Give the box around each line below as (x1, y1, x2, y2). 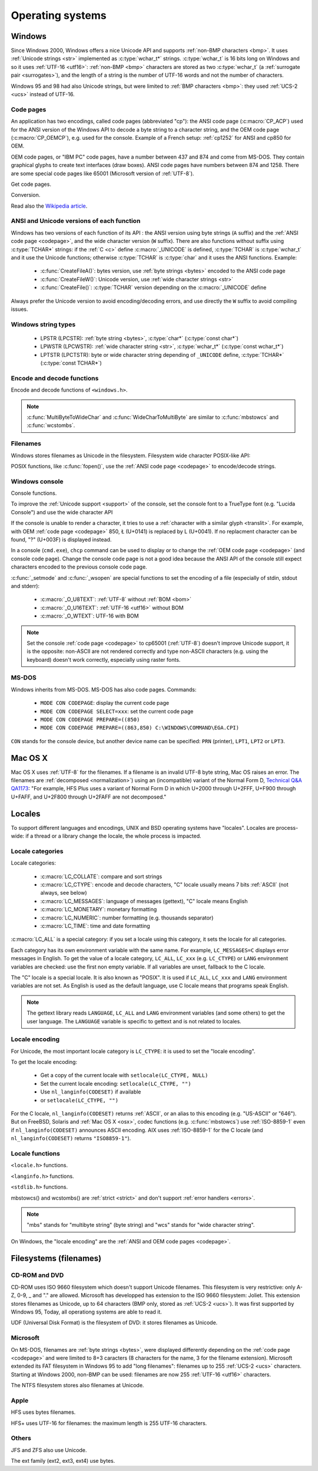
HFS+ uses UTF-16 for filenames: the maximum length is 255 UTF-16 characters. (11, 1419, 207, 1427)
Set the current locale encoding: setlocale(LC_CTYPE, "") (40, 1080, 191, 1087)
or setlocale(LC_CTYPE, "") (40, 1096, 119, 1104)
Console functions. (11, 490, 57, 497)
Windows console (11, 477, 64, 485)
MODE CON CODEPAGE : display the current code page (40, 700, 170, 707)
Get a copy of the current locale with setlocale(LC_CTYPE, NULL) (40, 1072, 208, 1079)
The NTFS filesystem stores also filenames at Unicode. (11, 1382, 144, 1389)
